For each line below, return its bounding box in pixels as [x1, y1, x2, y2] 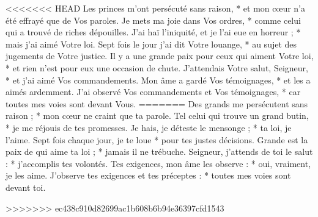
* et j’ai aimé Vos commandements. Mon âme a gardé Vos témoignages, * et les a [6, 73, 311, 86]
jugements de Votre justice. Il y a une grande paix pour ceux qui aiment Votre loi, [6, 49, 314, 62]
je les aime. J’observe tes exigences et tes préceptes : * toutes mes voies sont [6, 169, 291, 182]
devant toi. [6, 180, 46, 193]
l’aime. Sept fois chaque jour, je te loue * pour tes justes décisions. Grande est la [6, 133, 308, 146]
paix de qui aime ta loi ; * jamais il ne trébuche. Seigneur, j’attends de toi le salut [6, 145, 313, 158]
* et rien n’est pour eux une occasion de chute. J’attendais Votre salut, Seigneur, [6, 61, 308, 74]
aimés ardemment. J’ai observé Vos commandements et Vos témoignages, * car [6, 85, 301, 98]
